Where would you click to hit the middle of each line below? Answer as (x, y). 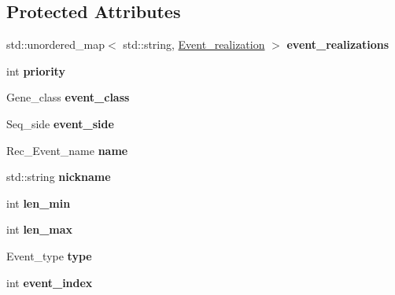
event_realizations (338, 44)
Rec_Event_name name (67, 150)
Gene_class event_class (68, 97)
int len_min (39, 203)
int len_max (40, 229)
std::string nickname (59, 177)
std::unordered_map (56, 44)
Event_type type (49, 255)
